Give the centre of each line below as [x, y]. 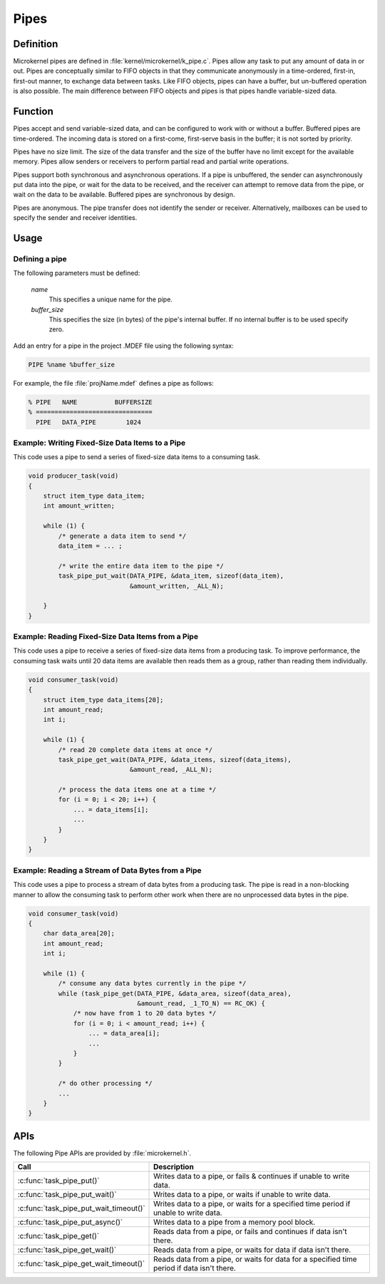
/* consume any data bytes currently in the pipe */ [152, 983]
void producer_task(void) [73, 476]
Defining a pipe [40, 259]
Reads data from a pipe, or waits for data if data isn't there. [252, 1250]
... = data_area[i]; [124, 1033]
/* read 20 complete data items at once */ [135, 749]
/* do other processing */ [105, 1083]
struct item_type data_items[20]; [103, 699]
